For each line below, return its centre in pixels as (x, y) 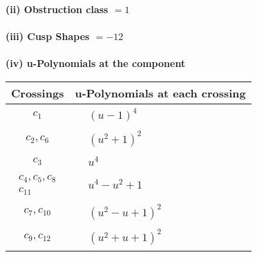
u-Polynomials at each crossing (160, 93)
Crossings (38, 93)
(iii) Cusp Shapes (48, 36)
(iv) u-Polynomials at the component (96, 63)
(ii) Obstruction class (57, 9)
